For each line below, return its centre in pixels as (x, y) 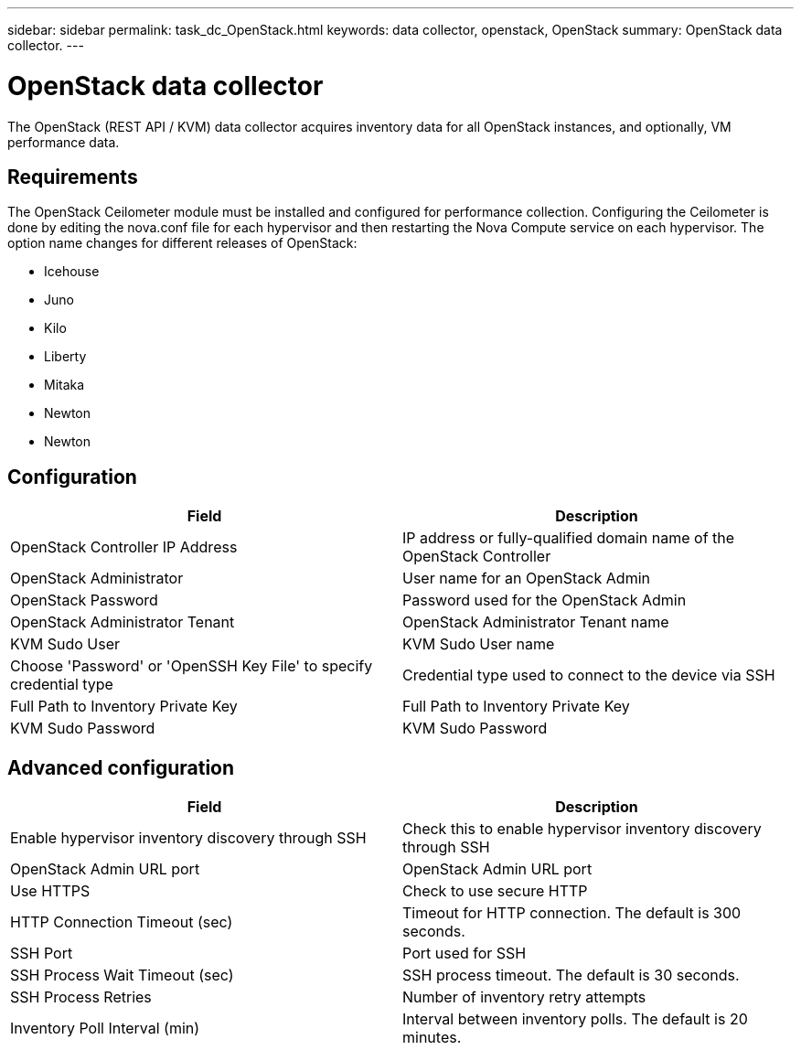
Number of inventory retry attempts (524, 997)
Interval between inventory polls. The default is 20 (575, 1019)
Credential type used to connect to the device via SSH (589, 675)
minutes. (432, 1038)
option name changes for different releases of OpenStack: (182, 243)
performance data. (64, 142)
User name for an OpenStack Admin (526, 579)
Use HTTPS (50, 891)
